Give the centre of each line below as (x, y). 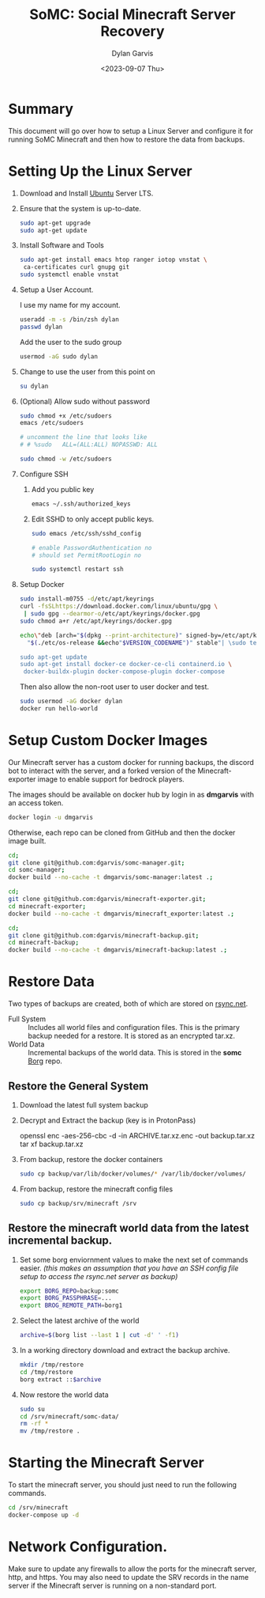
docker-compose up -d (44, 1515)
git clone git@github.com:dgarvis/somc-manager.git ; (97, 863)
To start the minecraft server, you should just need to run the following (123, 1485)
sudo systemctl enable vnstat (69, 275)
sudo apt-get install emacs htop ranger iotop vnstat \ (113, 260)
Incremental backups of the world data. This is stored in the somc (135, 1053)
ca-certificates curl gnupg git (77, 267)
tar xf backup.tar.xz (51, 1144)
